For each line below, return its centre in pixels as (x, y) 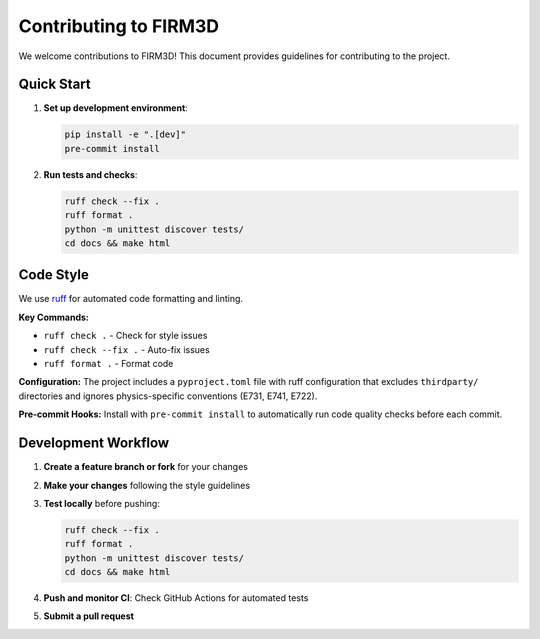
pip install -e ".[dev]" (125, 134)
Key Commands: (54, 317)
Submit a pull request (89, 616)
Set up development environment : (116, 108)
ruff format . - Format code (108, 364)
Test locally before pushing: (101, 503)
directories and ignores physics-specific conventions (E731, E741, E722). (168, 396)
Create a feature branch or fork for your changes (146, 467)
